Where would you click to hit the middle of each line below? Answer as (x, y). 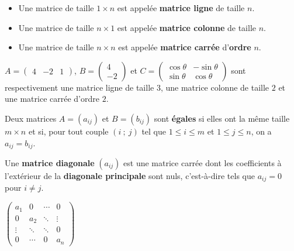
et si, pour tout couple (68, 131)
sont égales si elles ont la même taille (222, 118)
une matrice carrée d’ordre (52, 99)
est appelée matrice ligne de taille (181, 8)
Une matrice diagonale (50, 163)
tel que (154, 131)
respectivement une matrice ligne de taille (79, 87)
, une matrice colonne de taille (215, 87)
